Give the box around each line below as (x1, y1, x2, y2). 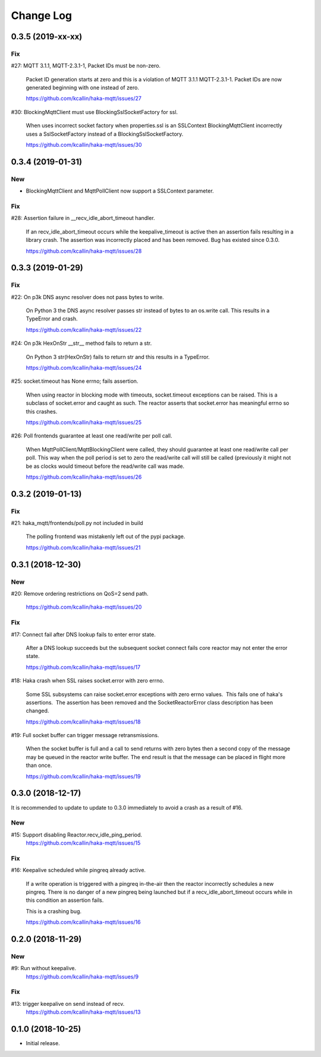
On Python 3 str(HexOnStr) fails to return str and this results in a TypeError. (26, 353, 210, 360)
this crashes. (26, 408, 58, 415)
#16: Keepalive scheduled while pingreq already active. (11, 867, 146, 874)
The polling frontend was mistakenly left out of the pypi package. (26, 533, 185, 540)
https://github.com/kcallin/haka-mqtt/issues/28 (26, 247, 142, 254)
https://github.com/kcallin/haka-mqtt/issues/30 (26, 141, 142, 149)
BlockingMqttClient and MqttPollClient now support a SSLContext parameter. (26, 187, 214, 194)
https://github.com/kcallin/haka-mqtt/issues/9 (26, 973, 139, 980)
